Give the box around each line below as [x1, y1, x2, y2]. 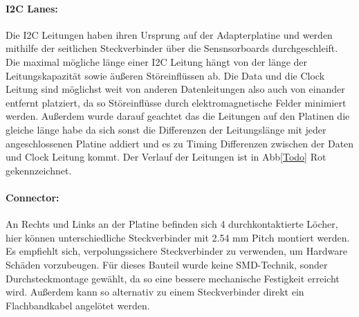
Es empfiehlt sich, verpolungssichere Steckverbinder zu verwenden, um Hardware [6, 244, 347, 258]
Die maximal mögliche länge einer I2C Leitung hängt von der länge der [6, 54, 308, 69]
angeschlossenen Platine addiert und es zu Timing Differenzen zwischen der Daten [6, 136, 354, 150]
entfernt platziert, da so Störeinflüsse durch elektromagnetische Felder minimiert [6, 95, 347, 109]
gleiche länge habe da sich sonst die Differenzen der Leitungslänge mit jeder [6, 122, 326, 136]
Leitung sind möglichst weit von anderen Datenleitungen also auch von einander [6, 82, 345, 96]
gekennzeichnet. [6, 163, 72, 177]
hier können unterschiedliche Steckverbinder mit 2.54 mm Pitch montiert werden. [6, 230, 350, 244]
